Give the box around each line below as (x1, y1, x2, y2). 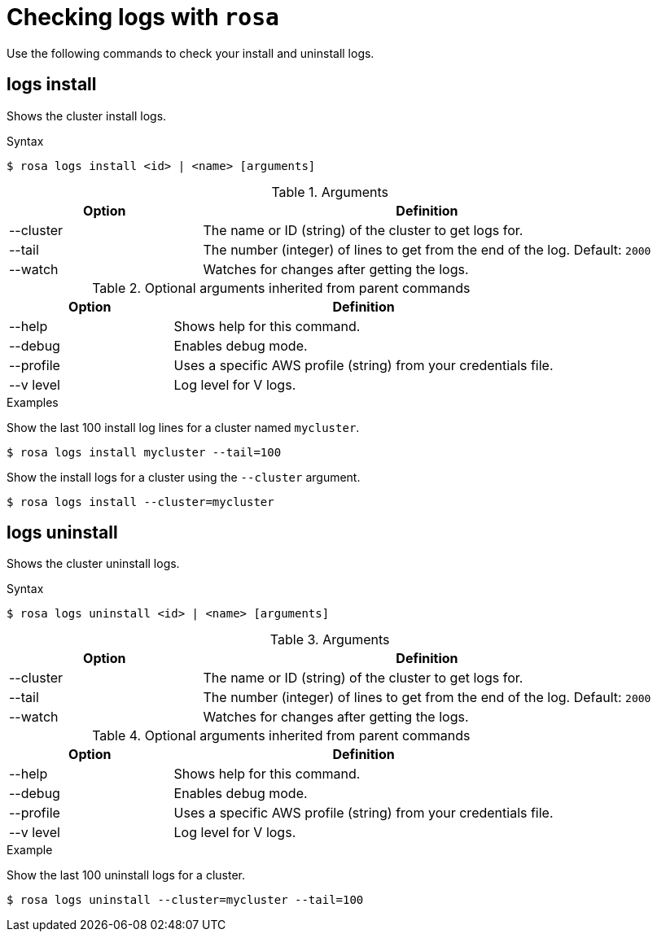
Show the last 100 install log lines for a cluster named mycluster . (7, 420, 360, 434)
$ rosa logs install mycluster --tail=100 (7, 445, 282, 459)
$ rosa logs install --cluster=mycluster (7, 495, 274, 508)
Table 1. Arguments (271, 183, 389, 200)
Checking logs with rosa (7, 3, 279, 31)
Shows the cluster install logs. (7, 108, 167, 123)
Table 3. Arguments (269, 631, 390, 648)
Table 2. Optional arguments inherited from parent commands (92, 279, 471, 296)
